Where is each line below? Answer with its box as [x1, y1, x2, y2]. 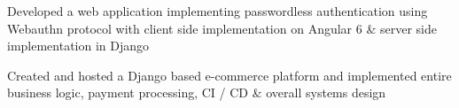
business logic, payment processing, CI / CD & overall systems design [7, 83, 386, 102]
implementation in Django [7, 36, 150, 55]
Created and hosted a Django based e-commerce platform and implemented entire [7, 66, 452, 84]
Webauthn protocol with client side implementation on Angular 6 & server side [7, 19, 437, 37]
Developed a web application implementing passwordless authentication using [7, 2, 428, 19]
